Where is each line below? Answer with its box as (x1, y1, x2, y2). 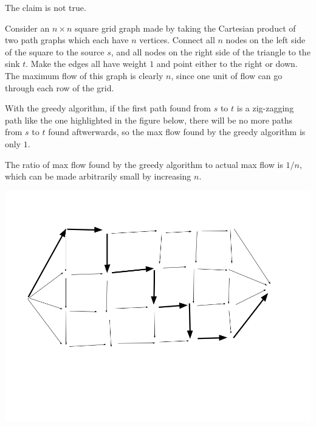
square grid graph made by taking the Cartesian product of (74, 21, 296, 34)
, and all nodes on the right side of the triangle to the (111, 45, 311, 58)
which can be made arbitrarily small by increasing (5, 170, 191, 183)
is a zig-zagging (236, 102, 294, 114)
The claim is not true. (5, 1, 86, 13)
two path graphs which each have (5, 33, 129, 46)
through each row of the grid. (5, 81, 114, 94)
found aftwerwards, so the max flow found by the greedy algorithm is (48, 125, 306, 138)
